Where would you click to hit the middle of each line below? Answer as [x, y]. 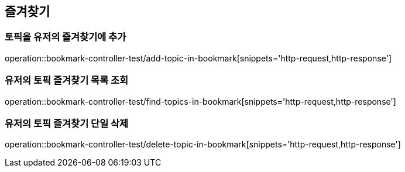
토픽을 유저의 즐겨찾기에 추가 [66, 37]
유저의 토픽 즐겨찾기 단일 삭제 [67, 123]
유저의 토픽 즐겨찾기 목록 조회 [67, 80]
